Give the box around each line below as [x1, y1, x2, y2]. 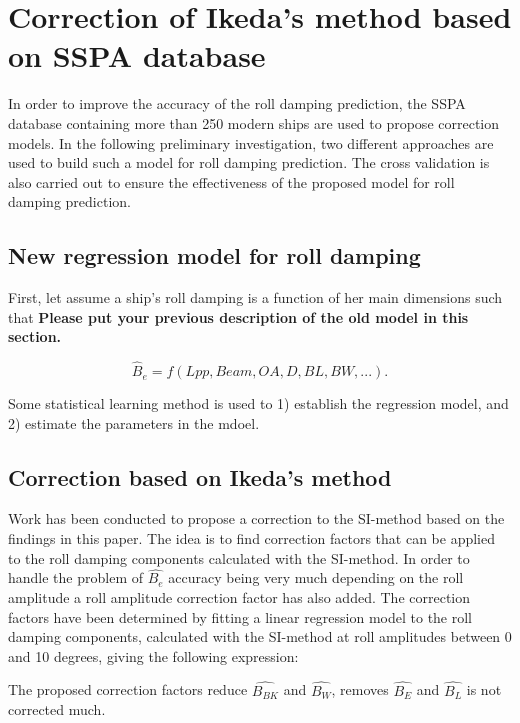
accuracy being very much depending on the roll [168, 567, 464, 588]
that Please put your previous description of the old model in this [8, 306, 469, 327]
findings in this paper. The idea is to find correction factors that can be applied [8, 528, 496, 549]
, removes [331, 679, 389, 700]
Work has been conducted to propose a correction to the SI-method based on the [8, 508, 505, 529]
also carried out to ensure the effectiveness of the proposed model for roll [8, 171, 455, 192]
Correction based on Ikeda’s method [8, 461, 392, 492]
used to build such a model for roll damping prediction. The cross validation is [8, 152, 490, 173]
